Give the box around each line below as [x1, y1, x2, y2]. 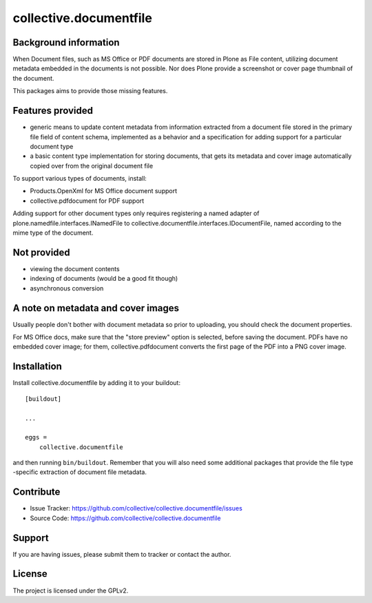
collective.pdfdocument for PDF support [30, 197, 145, 205]
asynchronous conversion [30, 284, 104, 293]
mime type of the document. [12, 228, 94, 237]
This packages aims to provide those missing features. [12, 87, 168, 95]
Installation [12, 361, 62, 373]
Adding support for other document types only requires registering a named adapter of [12, 209, 260, 217]
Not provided [12, 246, 70, 258]
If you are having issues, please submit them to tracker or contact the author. [12, 550, 231, 558]
